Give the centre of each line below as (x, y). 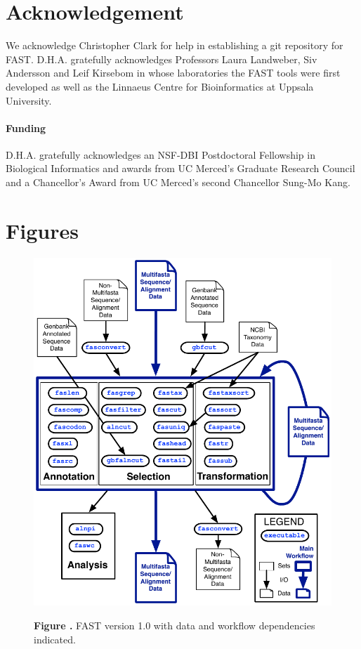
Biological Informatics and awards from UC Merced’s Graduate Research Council (180, 168)
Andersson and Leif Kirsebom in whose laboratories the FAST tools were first (173, 73)
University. (29, 100)
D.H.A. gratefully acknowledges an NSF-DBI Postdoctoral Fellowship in (160, 154)
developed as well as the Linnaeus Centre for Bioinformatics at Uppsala (160, 86)
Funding (26, 127)
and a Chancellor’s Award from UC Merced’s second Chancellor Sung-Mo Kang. (178, 182)
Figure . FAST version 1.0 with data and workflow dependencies (175, 625)
